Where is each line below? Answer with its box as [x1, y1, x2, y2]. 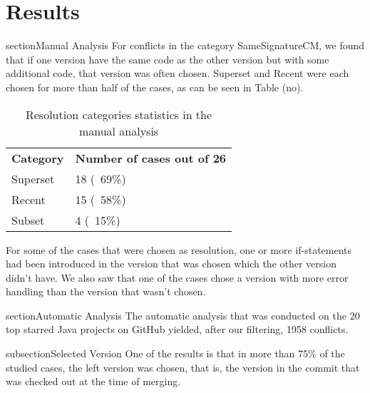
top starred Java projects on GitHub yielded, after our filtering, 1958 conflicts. [6, 322, 349, 337]
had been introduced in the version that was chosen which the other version [6, 256, 337, 271]
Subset [11, 211, 45, 228]
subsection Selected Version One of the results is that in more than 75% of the [6, 346, 345, 361]
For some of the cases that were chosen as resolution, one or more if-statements [6, 242, 352, 257]
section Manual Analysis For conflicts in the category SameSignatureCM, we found [6, 38, 365, 53]
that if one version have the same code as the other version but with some [6, 51, 329, 66]
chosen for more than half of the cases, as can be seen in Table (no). [6, 79, 304, 94]
